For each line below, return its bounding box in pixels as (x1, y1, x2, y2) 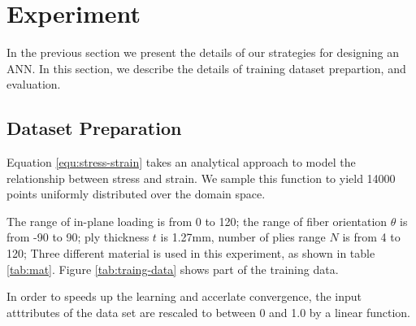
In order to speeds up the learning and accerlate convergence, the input (6, 288, 362, 305)
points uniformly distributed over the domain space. (6, 185, 266, 202)
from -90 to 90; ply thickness (6, 228, 149, 246)
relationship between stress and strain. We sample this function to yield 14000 (6, 169, 396, 186)
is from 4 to (342, 228, 401, 246)
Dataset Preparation (6, 115, 182, 141)
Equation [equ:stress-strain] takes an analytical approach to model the (6, 154, 356, 171)
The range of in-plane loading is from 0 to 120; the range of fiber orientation (6, 212, 388, 229)
